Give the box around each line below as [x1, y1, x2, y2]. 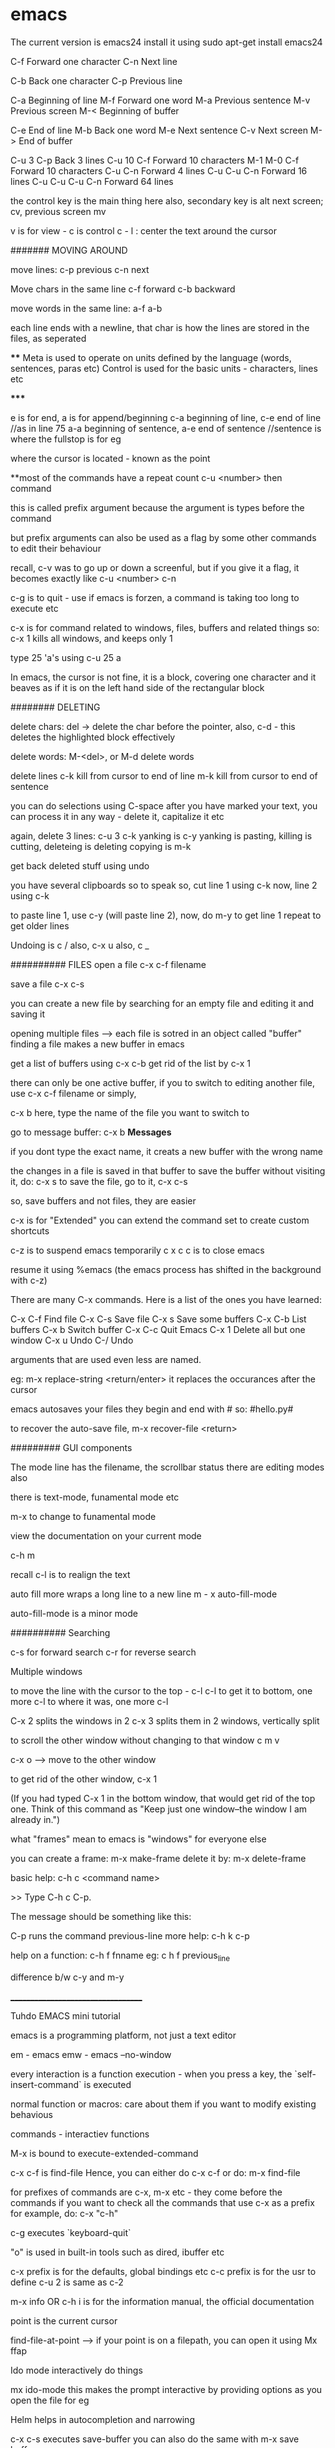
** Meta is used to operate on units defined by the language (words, [10, 351, 292, 363]
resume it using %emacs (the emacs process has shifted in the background [10, 1263, 322, 1275]
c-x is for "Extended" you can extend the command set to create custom [10, 1214, 310, 1226]
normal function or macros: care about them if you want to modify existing [10, 2098, 317, 2110]
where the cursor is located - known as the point [10, 452, 211, 464]
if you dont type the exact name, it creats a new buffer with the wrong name [10, 1145, 323, 1157]
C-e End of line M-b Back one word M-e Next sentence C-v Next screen [10, 124, 308, 136]
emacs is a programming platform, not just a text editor [10, 2029, 237, 2041]
